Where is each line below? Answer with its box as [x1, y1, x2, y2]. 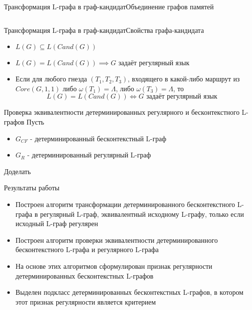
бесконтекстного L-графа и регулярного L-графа [15, 244, 159, 255]
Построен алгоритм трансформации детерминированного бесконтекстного [15, 199, 235, 209]
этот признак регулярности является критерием [15, 296, 156, 307]
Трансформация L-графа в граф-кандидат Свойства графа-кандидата [4, 25, 204, 35]
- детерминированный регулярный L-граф [27, 150, 151, 160]
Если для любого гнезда [15, 74, 87, 84]
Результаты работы [4, 182, 60, 193]
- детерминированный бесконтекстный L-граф [30, 133, 166, 143]
